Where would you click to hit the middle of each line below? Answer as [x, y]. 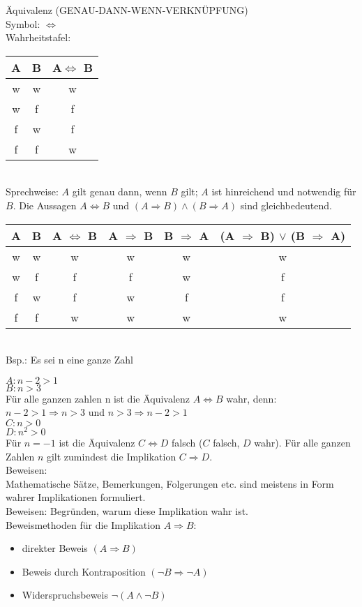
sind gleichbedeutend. [286, 205]
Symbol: [23, 23]
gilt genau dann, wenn [120, 192]
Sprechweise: [32, 192]
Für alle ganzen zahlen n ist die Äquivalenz [98, 398]
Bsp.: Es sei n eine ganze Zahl [69, 360]
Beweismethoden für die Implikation [83, 524]
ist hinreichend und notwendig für [284, 192]
